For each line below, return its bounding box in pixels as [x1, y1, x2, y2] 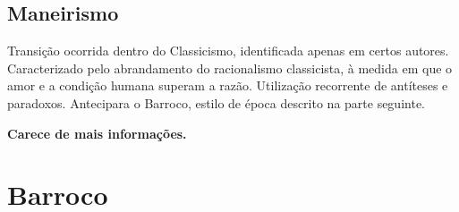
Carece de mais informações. [7, 123, 187, 142]
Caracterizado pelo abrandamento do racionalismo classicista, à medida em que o [7, 58, 453, 77]
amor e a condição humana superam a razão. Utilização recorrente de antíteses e [7, 76, 448, 95]
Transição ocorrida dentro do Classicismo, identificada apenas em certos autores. [7, 41, 449, 60]
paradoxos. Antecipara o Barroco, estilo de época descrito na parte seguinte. [7, 93, 425, 112]
